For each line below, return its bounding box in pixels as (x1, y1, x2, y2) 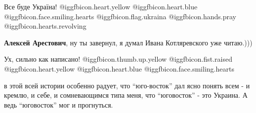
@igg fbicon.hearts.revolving (4, 21, 86, 31)
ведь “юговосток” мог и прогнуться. (4, 99, 113, 110)
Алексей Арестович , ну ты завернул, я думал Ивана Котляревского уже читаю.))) (4, 37, 253, 47)
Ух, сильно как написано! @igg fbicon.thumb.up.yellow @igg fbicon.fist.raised (4, 54, 232, 64)
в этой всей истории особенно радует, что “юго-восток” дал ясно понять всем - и (4, 80, 250, 90)
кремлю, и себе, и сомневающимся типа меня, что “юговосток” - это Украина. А (4, 90, 248, 100)
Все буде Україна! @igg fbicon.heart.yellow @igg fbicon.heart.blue (4, 1, 198, 11)
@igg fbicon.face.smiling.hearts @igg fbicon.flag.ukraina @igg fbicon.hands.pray (4, 11, 236, 21)
